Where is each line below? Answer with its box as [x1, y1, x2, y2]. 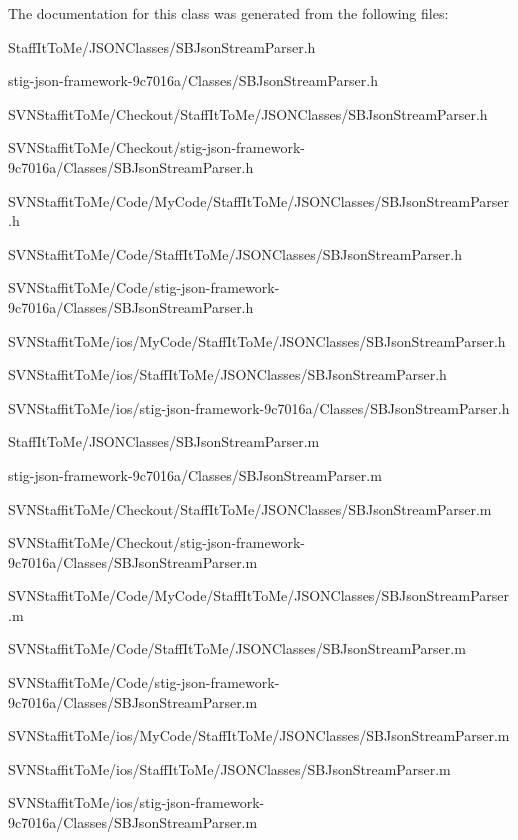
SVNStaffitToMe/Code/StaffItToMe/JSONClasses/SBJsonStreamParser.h [8, 243, 462, 264]
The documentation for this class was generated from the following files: [8, 3, 449, 23]
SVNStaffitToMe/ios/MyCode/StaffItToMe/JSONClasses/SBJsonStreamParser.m [8, 725, 510, 746]
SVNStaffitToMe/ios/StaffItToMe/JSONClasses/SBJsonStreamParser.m [8, 758, 451, 779]
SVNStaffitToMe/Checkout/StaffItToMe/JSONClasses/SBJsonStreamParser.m [8, 498, 492, 519]
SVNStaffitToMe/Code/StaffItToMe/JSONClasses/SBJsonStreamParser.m [8, 638, 466, 659]
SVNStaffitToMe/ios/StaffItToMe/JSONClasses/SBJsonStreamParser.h [8, 364, 447, 385]
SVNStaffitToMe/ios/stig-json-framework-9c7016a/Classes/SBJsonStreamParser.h [8, 397, 510, 418]
